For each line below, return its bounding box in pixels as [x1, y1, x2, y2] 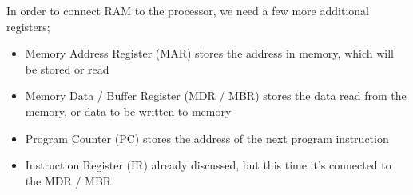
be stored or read [25, 60, 109, 77]
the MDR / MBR [25, 172, 112, 189]
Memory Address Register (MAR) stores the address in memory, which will [25, 45, 394, 62]
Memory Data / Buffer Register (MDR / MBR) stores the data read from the [25, 87, 407, 104]
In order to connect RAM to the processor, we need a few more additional [6, 2, 369, 18]
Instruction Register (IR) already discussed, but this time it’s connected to [25, 157, 391, 173]
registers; [6, 18, 50, 34]
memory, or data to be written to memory [25, 102, 232, 119]
